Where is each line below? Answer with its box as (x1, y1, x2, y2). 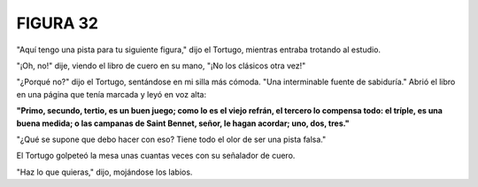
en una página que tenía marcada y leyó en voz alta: (16, 89, 207, 99)
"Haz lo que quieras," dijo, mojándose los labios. (16, 167, 193, 177)
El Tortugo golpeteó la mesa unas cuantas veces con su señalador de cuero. (16, 151, 296, 161)
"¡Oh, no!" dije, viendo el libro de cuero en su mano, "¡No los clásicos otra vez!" (16, 60, 306, 71)
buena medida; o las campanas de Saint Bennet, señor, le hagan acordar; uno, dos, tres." (16, 118, 350, 129)
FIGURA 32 (16, 13, 99, 33)
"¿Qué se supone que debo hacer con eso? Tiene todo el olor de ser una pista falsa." (16, 134, 327, 144)
